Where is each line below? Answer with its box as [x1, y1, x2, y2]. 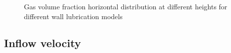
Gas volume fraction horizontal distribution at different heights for [24, 1, 228, 11]
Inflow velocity [4, 35, 81, 50]
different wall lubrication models [24, 11, 123, 21]
